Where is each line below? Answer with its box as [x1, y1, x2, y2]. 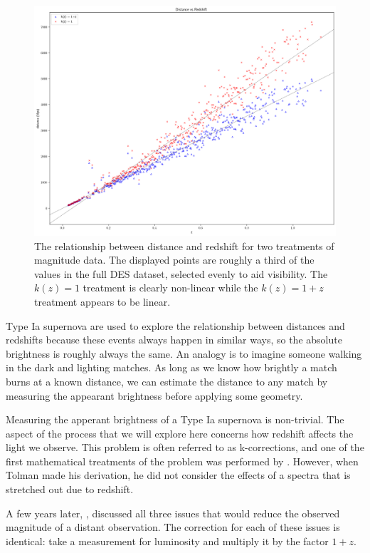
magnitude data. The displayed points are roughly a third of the [34, 252, 314, 267]
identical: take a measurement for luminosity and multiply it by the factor [6, 533, 329, 548]
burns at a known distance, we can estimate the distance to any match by [6, 373, 328, 388]
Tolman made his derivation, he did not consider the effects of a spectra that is [6, 467, 351, 482]
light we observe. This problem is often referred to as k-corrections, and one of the [6, 440, 364, 455]
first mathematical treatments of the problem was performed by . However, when [6, 453, 359, 468]
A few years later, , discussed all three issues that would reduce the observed [6, 505, 340, 520]
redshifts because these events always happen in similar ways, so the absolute [6, 332, 342, 347]
